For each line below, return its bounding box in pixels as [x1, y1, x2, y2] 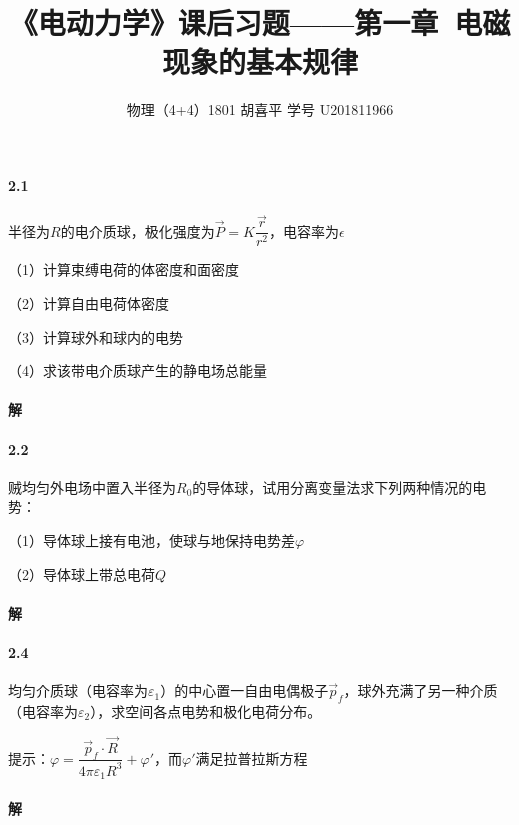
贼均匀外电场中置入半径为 [8, 476, 176, 497]
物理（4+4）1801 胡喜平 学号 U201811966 [126, 99, 394, 120]
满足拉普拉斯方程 [195, 747, 308, 768]
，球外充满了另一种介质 [343, 680, 498, 701]
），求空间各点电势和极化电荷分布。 [90, 700, 322, 721]
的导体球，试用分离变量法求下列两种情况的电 [192, 476, 487, 497]
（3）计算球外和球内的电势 [8, 326, 183, 347]
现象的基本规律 [161, 41, 358, 82]
